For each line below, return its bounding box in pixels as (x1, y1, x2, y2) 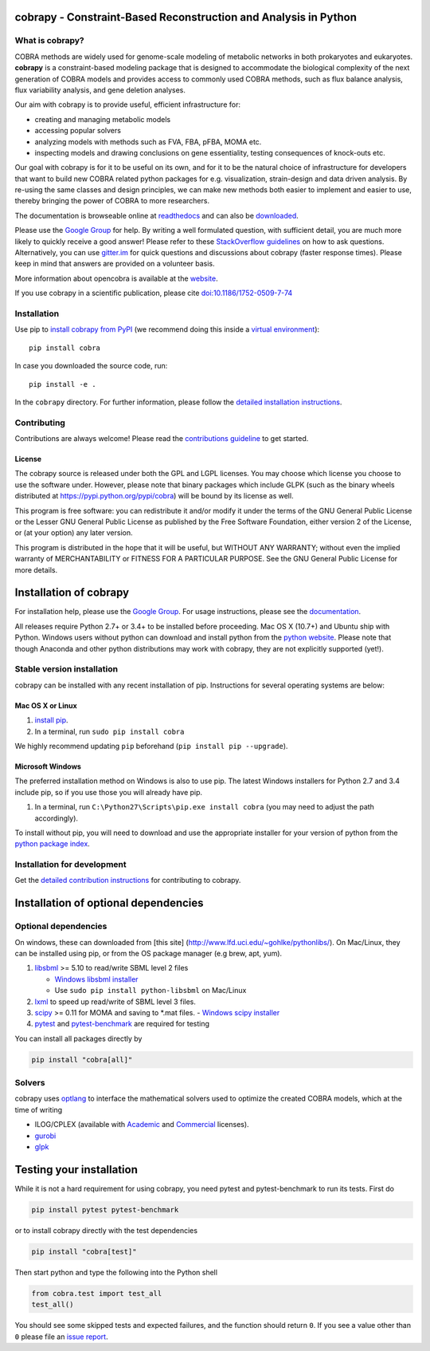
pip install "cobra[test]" (31, 1247, 137, 1256)
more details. (14, 565, 58, 574)
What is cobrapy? (14, 35, 84, 46)
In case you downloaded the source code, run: (14, 361, 168, 371)
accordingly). (34, 813, 79, 823)
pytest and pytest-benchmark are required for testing (34, 1019, 210, 1029)
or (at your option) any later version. (14, 528, 133, 538)
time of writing (14, 1105, 63, 1114)
